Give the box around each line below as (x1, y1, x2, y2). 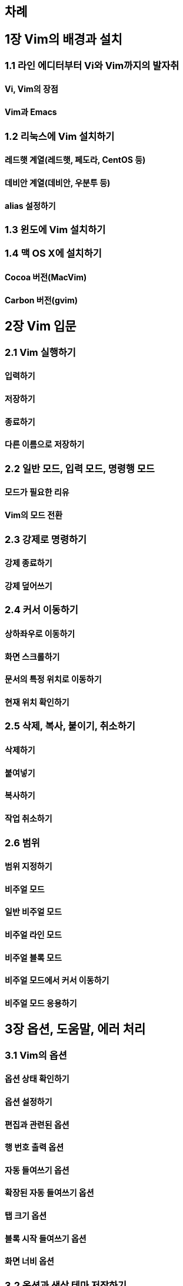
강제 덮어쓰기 (5, 580, 52, 591)
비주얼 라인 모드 (5, 929, 62, 940)
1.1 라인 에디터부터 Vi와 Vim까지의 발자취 (5, 59, 179, 71)
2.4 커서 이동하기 (5, 604, 78, 616)
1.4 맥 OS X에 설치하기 (5, 247, 102, 260)
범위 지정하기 (5, 861, 52, 872)
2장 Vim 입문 (5, 319, 76, 334)
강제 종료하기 (5, 558, 52, 568)
